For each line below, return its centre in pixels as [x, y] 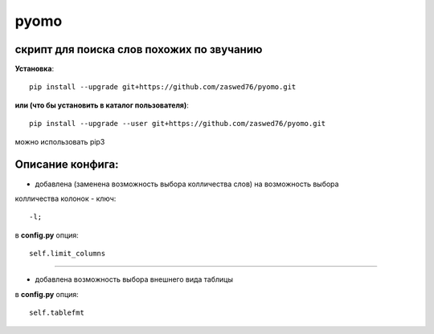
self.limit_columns [68, 254]
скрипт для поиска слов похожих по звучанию [139, 49]
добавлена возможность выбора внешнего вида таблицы [134, 279]
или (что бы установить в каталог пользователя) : [102, 105]
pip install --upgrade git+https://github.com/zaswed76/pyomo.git [163, 87]
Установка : [35, 69]
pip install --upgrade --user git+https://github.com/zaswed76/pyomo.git [178, 124]
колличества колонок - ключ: [66, 198]
